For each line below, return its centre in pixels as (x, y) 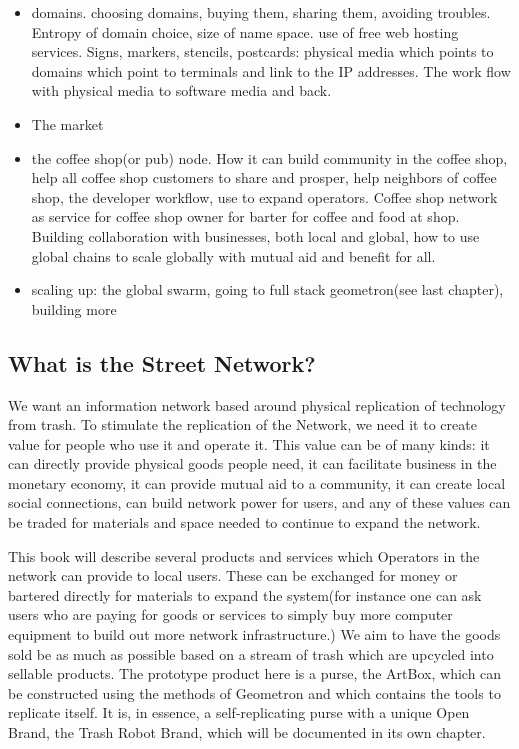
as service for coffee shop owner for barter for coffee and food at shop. (245, 216)
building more (74, 308)
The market (67, 123)
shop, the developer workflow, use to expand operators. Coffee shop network (264, 196)
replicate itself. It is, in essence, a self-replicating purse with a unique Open (239, 712)
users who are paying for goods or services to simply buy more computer (230, 614)
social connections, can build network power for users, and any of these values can (259, 502)
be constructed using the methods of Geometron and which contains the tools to (254, 692)
